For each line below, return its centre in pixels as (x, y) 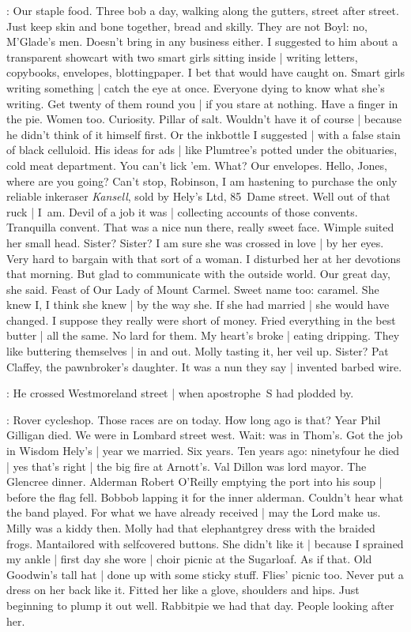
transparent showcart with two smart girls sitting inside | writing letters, (182, 56)
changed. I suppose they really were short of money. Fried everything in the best (201, 320)
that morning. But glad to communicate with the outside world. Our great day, (198, 274)
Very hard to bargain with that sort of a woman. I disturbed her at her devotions (204, 258)
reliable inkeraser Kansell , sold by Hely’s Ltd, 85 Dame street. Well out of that (198, 196)
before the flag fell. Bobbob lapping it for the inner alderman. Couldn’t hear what (205, 497)
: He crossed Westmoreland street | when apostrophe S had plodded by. (180, 393)
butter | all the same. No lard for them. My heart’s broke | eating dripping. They (203, 335)
